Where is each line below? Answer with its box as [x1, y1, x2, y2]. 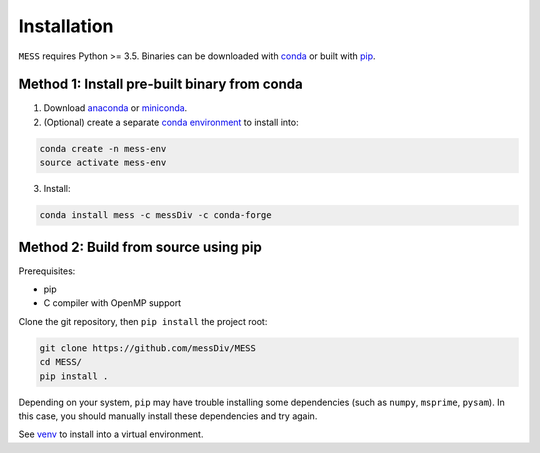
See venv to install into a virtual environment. [18, 428, 204, 440]
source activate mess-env [39, 157, 167, 169]
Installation [18, 15, 114, 37]
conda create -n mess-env [39, 143, 167, 154]
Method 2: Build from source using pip [18, 238, 262, 255]
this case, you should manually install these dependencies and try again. [18, 410, 318, 422]
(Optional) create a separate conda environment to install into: [43, 116, 299, 128]
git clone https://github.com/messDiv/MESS [39, 342, 257, 354]
